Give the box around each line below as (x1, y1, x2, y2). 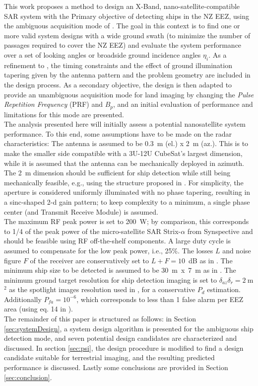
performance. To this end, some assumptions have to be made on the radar (4, 128, 232, 139)
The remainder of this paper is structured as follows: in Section (4, 313, 196, 324)
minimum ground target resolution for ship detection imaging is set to (4, 274, 217, 285)
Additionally (4, 294, 42, 304)
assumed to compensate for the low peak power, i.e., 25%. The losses (4, 245, 213, 255)
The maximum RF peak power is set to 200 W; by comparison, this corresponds (4, 216, 249, 227)
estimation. (207, 284, 241, 295)
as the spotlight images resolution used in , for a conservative (9, 284, 195, 295)
